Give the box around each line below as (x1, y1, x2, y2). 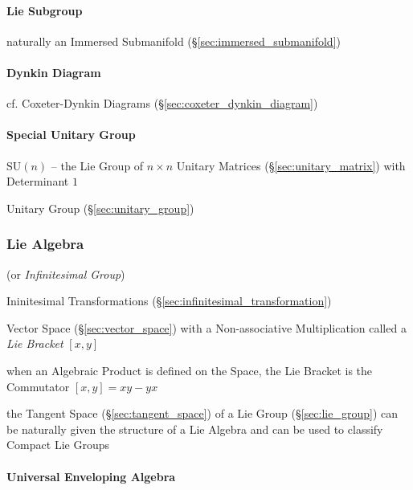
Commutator (6, 378, 70, 394)
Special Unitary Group (6, 126, 136, 143)
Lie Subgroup (6, 2, 83, 18)
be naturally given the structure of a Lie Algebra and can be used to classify (6, 420, 383, 437)
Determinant (6, 173, 69, 190)
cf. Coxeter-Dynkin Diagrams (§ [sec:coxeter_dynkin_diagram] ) (6, 95, 318, 112)
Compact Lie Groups (6, 436, 109, 453)
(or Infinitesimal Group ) (6, 265, 125, 282)
